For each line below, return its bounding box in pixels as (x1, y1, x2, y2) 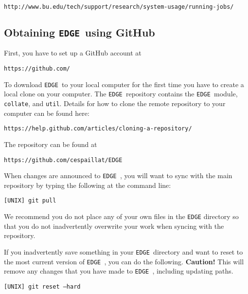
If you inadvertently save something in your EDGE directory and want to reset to (4, 246, 243, 257)
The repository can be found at (4, 139, 97, 149)
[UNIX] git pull (4, 197, 56, 204)
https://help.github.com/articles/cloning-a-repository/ (4, 125, 192, 132)
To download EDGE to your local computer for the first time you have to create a (4, 79, 244, 89)
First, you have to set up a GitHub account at (4, 48, 142, 58)
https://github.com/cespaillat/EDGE (4, 156, 123, 164)
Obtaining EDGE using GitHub (4, 25, 155, 40)
